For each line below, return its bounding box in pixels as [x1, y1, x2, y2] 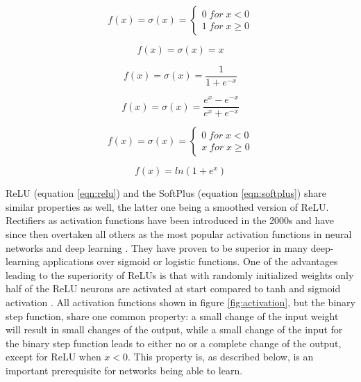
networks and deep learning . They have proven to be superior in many [6, 240, 308, 255]
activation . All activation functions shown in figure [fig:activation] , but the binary [6, 294, 355, 309]
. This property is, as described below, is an [128, 349, 314, 364]
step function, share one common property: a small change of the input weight [6, 308, 339, 323]
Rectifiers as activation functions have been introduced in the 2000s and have [6, 213, 335, 228]
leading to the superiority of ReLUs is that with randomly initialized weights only [6, 267, 354, 282]
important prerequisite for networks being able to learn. [6, 363, 243, 377]
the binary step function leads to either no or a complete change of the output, [6, 335, 342, 350]
